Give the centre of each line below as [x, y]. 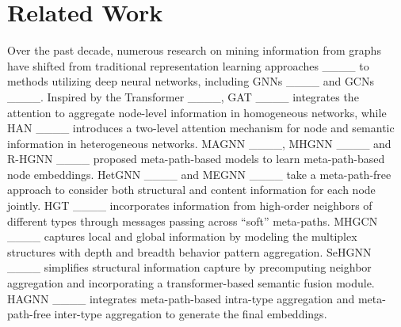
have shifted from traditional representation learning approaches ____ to [188, 65]
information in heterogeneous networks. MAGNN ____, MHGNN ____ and [199, 143]
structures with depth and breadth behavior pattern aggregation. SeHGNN [189, 251]
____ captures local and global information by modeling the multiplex [182, 236]
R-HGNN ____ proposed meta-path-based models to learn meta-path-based [196, 159]
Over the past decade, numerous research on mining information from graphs [194, 50]
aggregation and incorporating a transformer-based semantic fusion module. [191, 283]
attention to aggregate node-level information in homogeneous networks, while [197, 112]
